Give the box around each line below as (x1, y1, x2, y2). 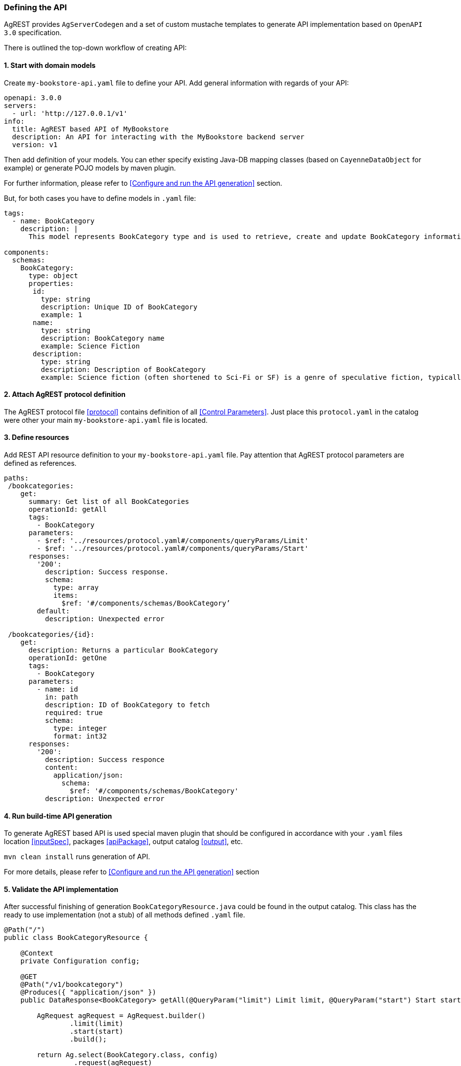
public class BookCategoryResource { (4, 934, 148, 942)
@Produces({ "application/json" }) (20, 988, 156, 997)
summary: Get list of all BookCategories (28, 498, 189, 506)
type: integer (53, 724, 107, 733)
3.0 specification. (4, 28, 62, 37)
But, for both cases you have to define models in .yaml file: (4, 194, 196, 202)
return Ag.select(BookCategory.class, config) (37, 1051, 218, 1059)
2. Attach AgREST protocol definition (4, 390, 126, 399)
